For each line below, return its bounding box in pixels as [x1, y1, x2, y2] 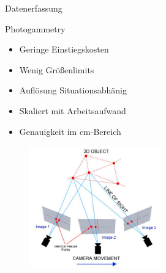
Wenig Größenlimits [19, 63, 94, 76]
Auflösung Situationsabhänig [19, 84, 127, 96]
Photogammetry [5, 22, 66, 35]
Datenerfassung [5, 2, 62, 14]
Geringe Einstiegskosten [19, 43, 109, 56]
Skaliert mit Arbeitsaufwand [19, 104, 126, 117]
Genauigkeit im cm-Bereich [19, 125, 121, 137]
